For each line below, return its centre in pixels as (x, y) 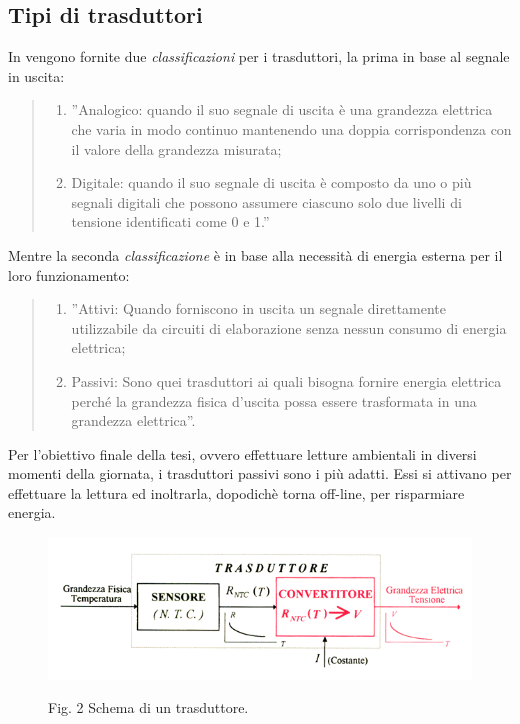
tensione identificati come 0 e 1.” (170, 221)
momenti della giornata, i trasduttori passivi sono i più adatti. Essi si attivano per (260, 473)
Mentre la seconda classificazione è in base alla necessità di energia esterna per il (255, 254)
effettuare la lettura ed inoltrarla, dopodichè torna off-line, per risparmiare (236, 492)
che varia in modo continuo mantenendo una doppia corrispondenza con (291, 128)
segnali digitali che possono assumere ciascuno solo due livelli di (266, 201)
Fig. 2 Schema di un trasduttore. (148, 707)
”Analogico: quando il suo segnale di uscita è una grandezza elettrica (282, 109)
